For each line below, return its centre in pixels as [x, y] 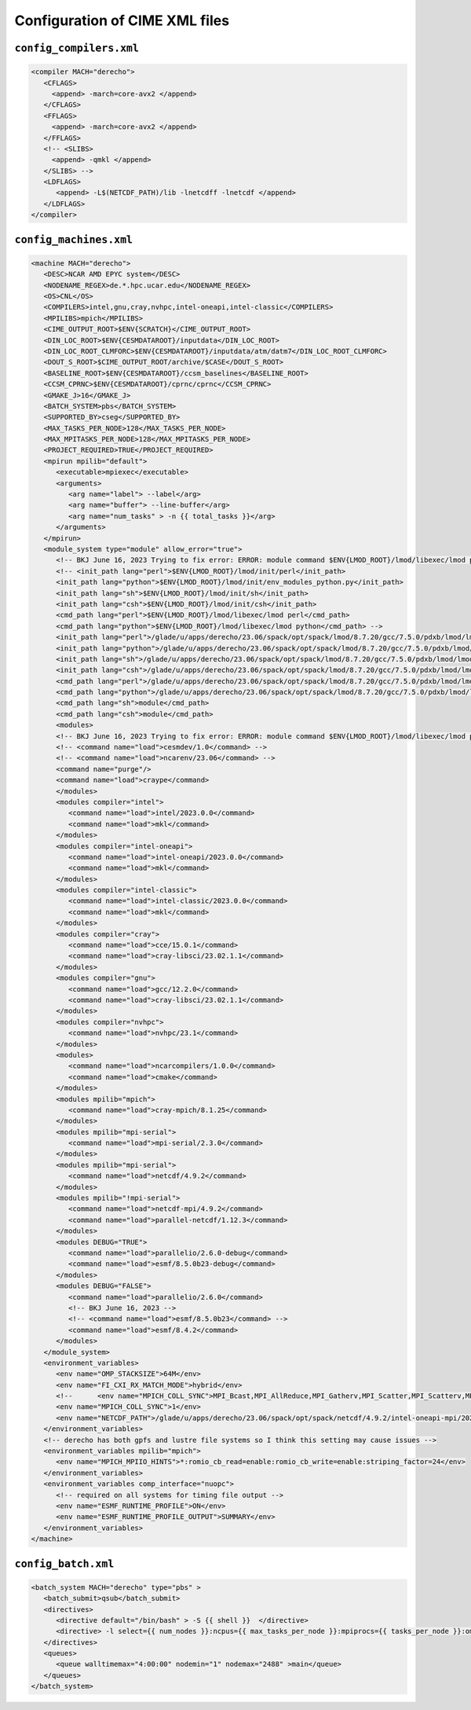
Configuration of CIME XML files [122, 20]
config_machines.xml [74, 239]
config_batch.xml [64, 1563]
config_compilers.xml [77, 48]
